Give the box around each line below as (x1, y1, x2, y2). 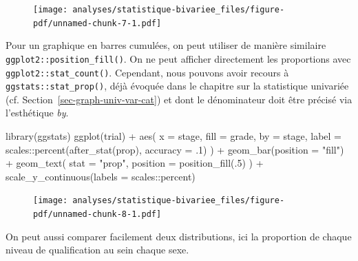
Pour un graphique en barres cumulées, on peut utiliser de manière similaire (6, 38, 326, 52)
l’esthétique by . (6, 105, 69, 120)
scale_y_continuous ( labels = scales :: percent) (6, 169, 196, 183)
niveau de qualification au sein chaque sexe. (6, 242, 189, 257)
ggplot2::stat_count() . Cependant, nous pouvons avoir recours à (6, 65, 289, 79)
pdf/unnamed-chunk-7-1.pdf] (33, 18, 162, 28)
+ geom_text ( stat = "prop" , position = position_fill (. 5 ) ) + (6, 156, 264, 170)
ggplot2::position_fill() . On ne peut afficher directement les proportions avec (6, 51, 351, 65)
